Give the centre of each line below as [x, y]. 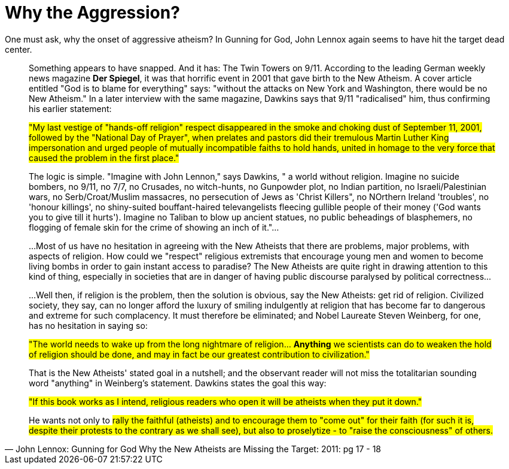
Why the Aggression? [92, 13]
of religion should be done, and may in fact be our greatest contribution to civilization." [199, 354]
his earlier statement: [70, 108]
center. [19, 49]
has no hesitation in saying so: [88, 325]
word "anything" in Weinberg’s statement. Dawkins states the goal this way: [178, 383]
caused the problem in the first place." [104, 158]
